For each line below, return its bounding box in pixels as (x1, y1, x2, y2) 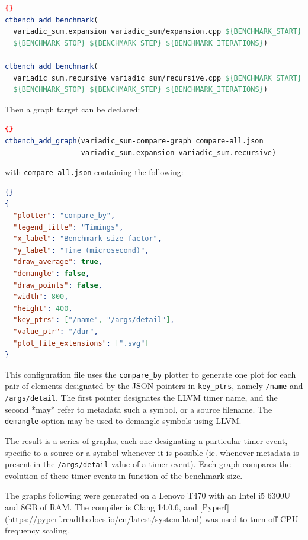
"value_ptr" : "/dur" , (13, 327, 98, 336)
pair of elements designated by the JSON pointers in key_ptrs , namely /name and (5, 380, 303, 392)
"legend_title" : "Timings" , (13, 223, 124, 232)
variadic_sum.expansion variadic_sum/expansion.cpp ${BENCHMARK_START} (13, 27, 302, 36)
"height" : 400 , (13, 304, 73, 313)
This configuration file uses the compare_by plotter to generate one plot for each (5, 368, 296, 380)
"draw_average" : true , (13, 258, 102, 266)
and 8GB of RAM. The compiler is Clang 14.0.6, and (5, 500, 197, 513)
